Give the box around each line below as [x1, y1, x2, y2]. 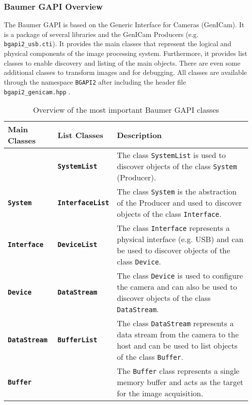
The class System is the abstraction [117, 186, 237, 197]
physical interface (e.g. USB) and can [117, 233, 244, 245]
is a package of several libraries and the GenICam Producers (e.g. [4, 29, 199, 39]
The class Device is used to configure [117, 270, 243, 282]
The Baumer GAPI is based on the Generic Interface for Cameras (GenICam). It [4, 19, 245, 30]
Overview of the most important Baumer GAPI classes [33, 104, 219, 116]
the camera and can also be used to [117, 281, 237, 293]
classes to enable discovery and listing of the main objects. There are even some [4, 57, 240, 68]
